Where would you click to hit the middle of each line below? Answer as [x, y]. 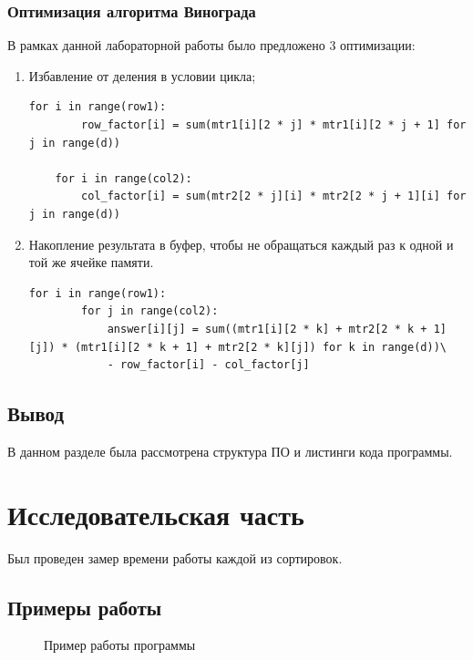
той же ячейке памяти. [91, 262]
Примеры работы [85, 607]
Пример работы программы [120, 645]
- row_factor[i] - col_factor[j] [208, 365]
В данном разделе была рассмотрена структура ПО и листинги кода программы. [230, 451]
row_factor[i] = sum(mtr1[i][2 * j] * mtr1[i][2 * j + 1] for [274, 125]
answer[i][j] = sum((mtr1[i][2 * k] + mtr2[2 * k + [267, 329]
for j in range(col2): [150, 311]
